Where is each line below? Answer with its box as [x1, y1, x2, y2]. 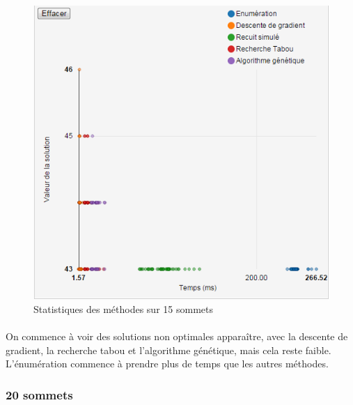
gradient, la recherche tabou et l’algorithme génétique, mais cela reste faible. [6, 342, 331, 357]
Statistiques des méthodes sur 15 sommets [33, 302, 213, 316]
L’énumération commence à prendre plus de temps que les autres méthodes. [6, 356, 329, 371]
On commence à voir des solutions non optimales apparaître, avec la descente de [6, 329, 348, 344]
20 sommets [6, 385, 73, 403]
